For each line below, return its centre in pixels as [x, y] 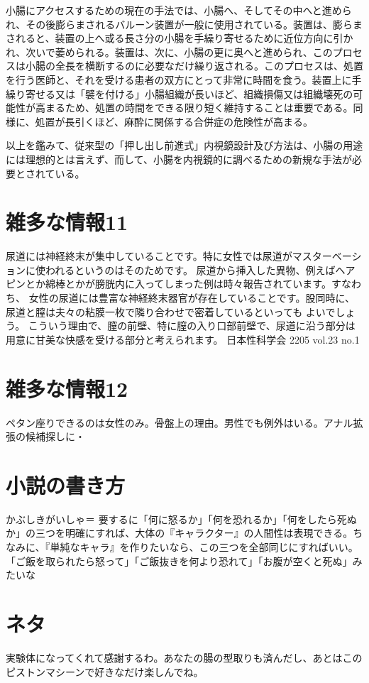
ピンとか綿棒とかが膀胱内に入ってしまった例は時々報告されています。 [169, 284]
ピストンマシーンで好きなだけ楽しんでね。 [105, 671]
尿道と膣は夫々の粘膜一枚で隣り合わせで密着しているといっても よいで [171, 311]
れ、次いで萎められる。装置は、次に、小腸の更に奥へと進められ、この [169, 51]
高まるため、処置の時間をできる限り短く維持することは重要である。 [194, 108]
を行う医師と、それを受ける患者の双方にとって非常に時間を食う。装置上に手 [184, 79]
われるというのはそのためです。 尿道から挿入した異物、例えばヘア [200, 269]
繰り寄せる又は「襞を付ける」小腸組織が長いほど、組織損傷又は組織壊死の [180, 93]
